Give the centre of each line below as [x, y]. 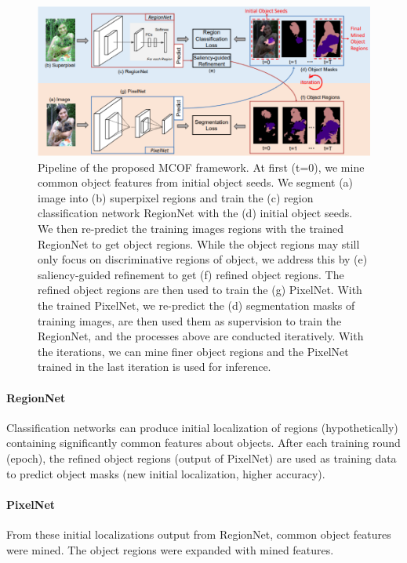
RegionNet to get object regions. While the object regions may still [199, 243]
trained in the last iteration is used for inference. [154, 367]
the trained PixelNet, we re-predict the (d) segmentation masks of [196, 305]
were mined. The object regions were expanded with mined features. [170, 549]
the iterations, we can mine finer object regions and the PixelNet [193, 351]
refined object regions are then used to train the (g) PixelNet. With [200, 290]
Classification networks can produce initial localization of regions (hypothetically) [202, 427]
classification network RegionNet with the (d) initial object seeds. [195, 213]
